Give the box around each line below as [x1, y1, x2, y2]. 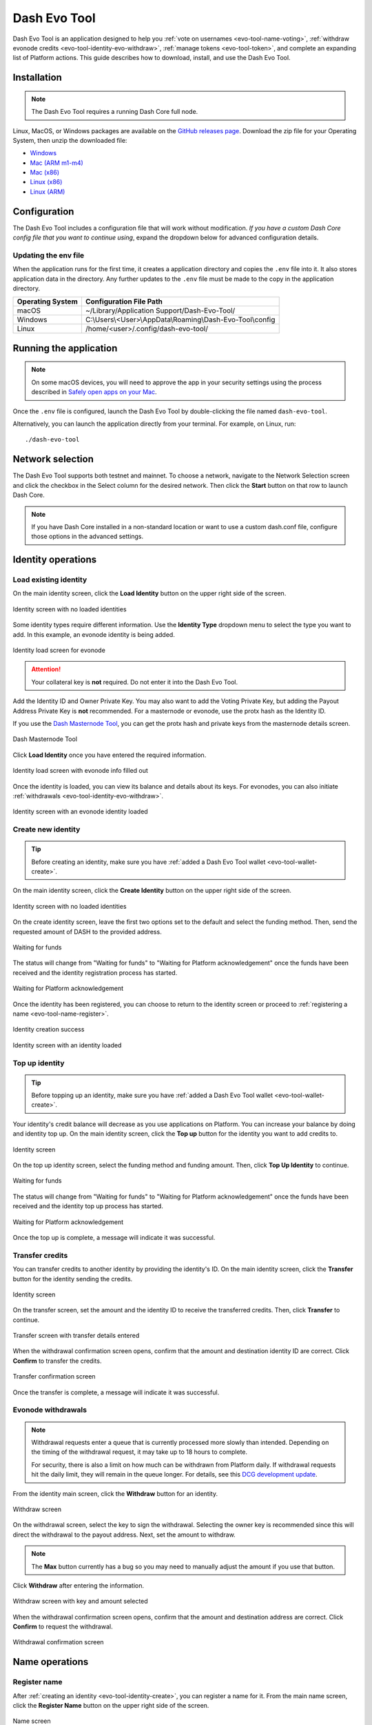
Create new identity [12, 825, 81, 834]
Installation [12, 72, 62, 83]
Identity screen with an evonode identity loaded [12, 807, 148, 816]
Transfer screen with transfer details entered [12, 1332, 140, 1340]
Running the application [12, 342, 118, 354]
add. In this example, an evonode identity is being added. [12, 630, 175, 638]
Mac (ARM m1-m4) [30, 159, 84, 167]
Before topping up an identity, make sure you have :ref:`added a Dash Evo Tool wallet [31, 1091, 273, 1100]
